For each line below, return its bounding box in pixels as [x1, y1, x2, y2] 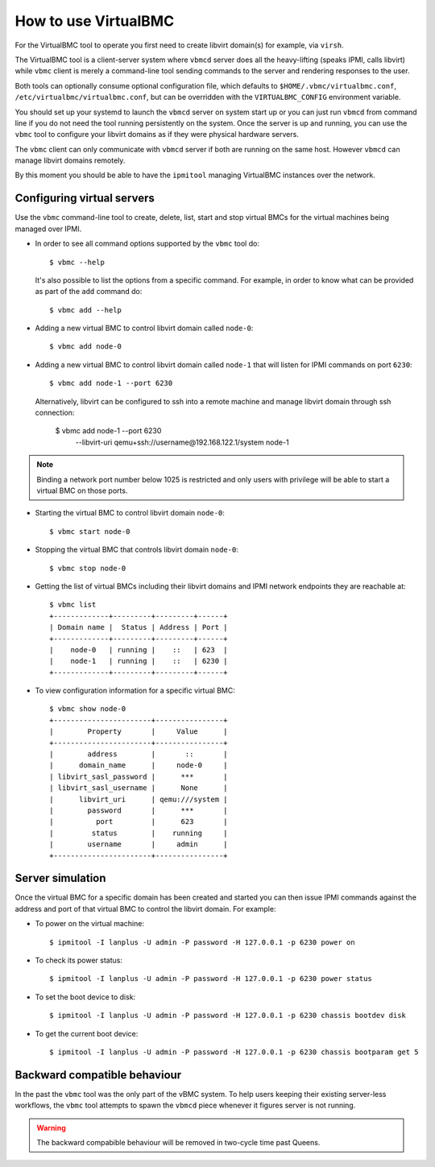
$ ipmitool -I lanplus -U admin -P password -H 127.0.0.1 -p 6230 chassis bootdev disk [49, 1011, 407, 1020]
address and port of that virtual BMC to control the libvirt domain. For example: [14, 904, 276, 913]
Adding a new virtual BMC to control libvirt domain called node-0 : [35, 323, 254, 333]
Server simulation [14, 871, 106, 885]
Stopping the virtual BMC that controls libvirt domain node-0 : [35, 544, 239, 555]
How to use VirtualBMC [14, 12, 175, 30]
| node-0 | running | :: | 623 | [49, 645, 229, 654]
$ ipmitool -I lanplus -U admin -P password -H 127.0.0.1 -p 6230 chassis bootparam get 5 [49, 1047, 419, 1057]
